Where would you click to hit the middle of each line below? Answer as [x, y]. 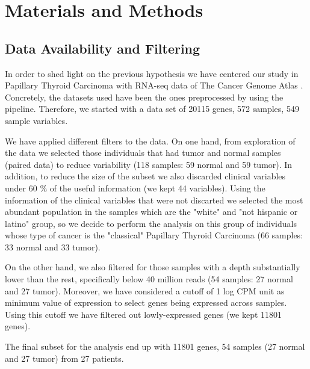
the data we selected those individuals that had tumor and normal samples [143, 153]
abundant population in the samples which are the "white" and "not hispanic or [151, 212]
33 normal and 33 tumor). [53, 247]
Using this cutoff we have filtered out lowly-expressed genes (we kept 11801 [144, 314]
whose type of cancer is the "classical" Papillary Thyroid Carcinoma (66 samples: [154, 235]
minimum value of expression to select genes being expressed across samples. [146, 302]
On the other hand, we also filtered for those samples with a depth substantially [153, 267]
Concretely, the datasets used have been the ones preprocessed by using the [144, 97]
